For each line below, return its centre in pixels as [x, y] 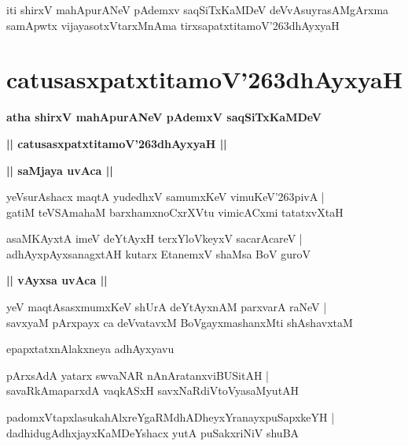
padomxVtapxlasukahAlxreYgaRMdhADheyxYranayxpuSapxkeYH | [171, 417]
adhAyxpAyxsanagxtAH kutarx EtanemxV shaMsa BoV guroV [158, 253]
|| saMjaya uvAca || [60, 170]
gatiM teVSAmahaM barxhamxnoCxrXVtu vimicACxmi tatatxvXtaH [175, 212]
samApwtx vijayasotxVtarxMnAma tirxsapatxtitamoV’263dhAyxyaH [173, 25]
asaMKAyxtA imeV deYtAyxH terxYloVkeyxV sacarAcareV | [154, 238]
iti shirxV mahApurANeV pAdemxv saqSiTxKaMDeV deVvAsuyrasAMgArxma [198, 9]
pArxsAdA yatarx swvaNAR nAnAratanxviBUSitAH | [138, 375]
